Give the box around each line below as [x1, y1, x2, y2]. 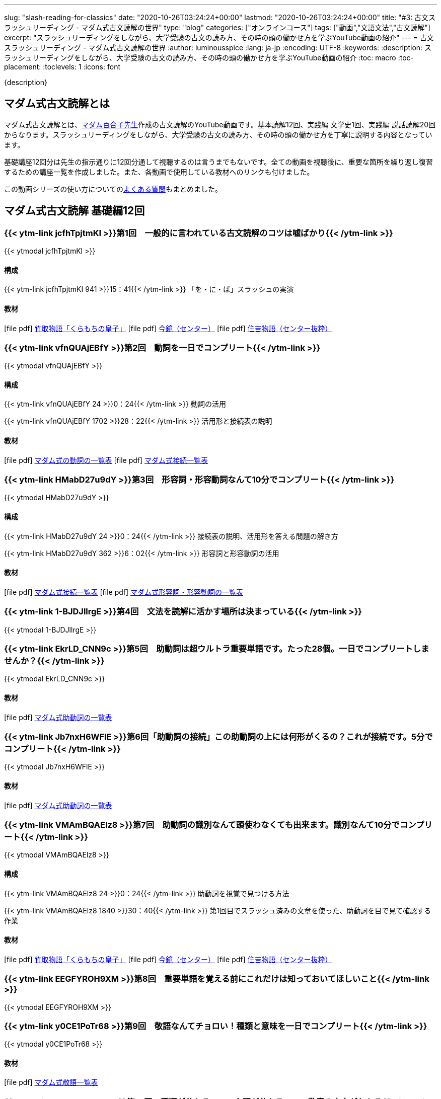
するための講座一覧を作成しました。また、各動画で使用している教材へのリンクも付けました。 [4, 167, 314, 176]
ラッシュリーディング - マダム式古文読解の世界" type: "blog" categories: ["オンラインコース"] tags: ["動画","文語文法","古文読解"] [4, 23, 430, 32]
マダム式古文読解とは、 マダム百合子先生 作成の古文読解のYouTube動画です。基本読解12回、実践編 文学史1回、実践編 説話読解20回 [4, 120, 436, 129]
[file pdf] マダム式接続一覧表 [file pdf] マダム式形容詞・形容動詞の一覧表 [4, 587, 244, 596]
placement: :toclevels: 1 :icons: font [4, 62, 120, 71]
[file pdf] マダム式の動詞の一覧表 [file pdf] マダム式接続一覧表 [4, 455, 208, 464]
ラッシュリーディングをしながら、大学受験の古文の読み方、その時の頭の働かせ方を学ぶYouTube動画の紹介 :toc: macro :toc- [4, 53, 414, 62]
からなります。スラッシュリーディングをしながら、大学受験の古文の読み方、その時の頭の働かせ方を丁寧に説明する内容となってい [4, 130, 432, 139]
